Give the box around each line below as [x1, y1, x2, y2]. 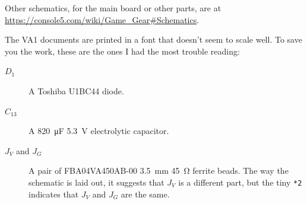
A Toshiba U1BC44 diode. [29, 84, 124, 97]
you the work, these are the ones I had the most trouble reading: [5, 44, 240, 57]
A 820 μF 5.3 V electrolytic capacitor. [29, 125, 169, 137]
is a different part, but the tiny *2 [178, 176, 302, 188]
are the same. [121, 187, 170, 200]
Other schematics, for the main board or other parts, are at [5, 2, 221, 14]
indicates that [29, 187, 79, 200]
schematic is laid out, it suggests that [29, 176, 164, 188]
